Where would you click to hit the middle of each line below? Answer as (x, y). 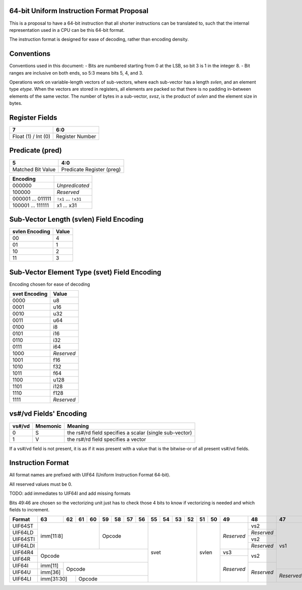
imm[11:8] (52, 536)
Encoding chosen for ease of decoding (50, 284)
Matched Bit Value (34, 169)
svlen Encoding (31, 232)
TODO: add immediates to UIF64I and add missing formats (70, 493)
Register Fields (33, 118)
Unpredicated (73, 185)
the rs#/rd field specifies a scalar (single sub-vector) (130, 432)
